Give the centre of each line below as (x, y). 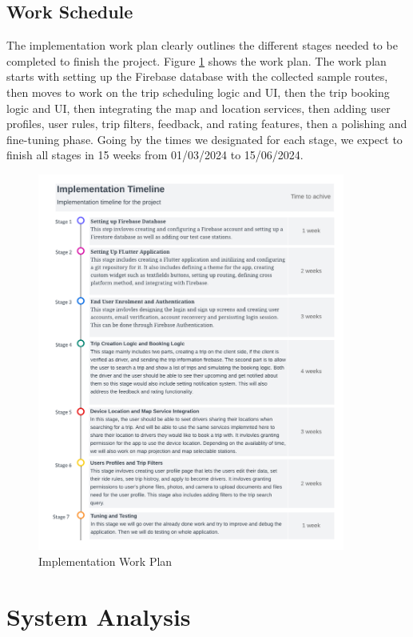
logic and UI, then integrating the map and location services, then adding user (199, 108)
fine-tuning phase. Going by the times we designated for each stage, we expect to (205, 139)
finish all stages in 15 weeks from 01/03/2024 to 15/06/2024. (155, 155)
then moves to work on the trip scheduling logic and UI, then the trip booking (198, 92)
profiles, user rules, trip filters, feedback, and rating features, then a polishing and (207, 124)
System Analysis (99, 616)
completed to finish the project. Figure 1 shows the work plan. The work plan (197, 60)
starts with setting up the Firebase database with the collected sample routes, (197, 76)
